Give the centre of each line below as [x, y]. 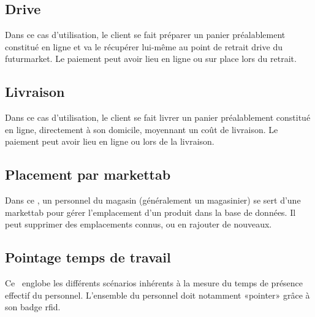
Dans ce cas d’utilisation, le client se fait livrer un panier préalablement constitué [158, 117]
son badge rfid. [33, 307]
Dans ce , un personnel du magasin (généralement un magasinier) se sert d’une [153, 200]
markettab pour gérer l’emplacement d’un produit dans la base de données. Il [150, 212]
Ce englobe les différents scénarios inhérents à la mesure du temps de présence [154, 283]
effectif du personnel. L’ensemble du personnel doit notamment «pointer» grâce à [157, 295]
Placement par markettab [88, 174]
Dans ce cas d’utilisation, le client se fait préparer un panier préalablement [145, 35]
